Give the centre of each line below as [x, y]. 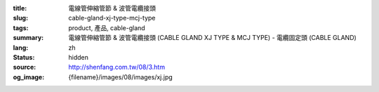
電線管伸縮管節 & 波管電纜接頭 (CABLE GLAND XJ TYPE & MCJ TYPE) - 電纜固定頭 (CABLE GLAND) [213, 38]
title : [20, 8]
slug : [20, 18]
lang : [21, 47]
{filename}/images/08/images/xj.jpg [121, 77]
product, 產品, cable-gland [107, 27]
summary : [28, 38]
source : [25, 67]
